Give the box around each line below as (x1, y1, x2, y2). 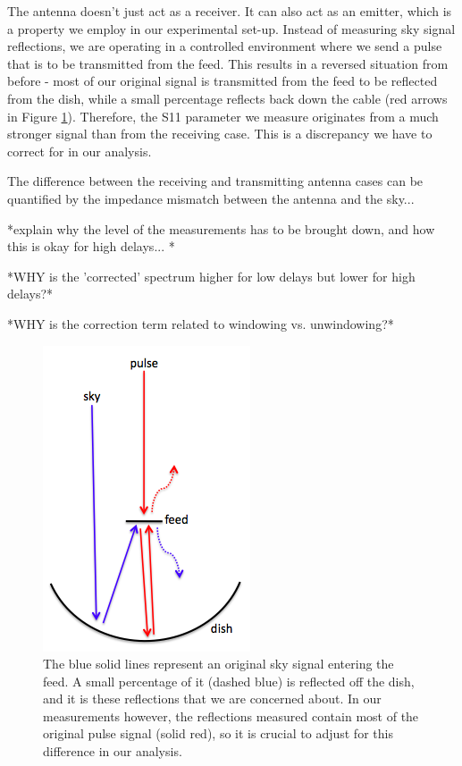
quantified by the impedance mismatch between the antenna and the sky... (7, 189, 415, 207)
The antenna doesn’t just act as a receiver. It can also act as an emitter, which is (7, 2, 452, 20)
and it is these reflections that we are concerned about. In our (43, 689, 382, 708)
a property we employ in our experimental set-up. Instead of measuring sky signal (7, 19, 456, 38)
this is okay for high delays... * (7, 237, 175, 256)
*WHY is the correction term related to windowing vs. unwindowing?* (7, 314, 394, 332)
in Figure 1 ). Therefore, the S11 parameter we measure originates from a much (7, 106, 439, 125)
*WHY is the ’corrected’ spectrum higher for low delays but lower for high (7, 266, 416, 285)
